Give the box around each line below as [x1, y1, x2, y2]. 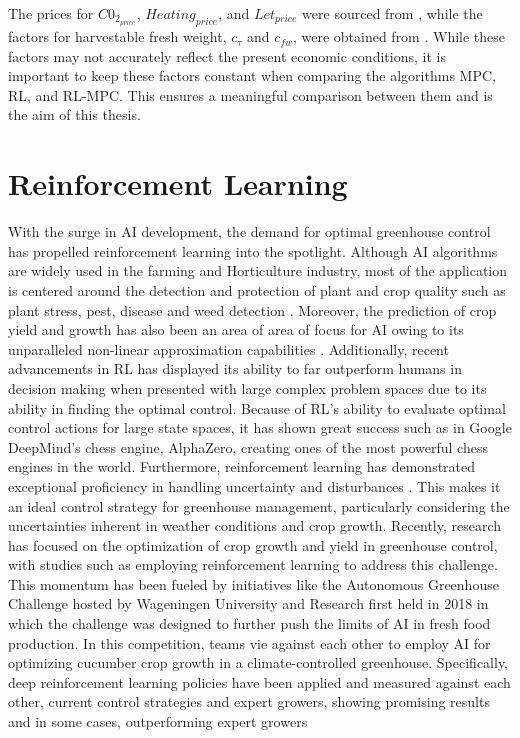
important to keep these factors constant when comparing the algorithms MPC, [8, 65, 496, 86]
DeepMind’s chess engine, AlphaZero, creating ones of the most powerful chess [8, 436, 488, 457]
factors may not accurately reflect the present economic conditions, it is [8, 45, 446, 66]
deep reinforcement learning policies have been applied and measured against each [8, 671, 511, 692]
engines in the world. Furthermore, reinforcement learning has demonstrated [8, 456, 476, 477]
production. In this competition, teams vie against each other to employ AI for [8, 632, 491, 653]
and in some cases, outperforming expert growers [8, 711, 308, 732]
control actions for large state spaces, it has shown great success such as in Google [8, 417, 512, 438]
